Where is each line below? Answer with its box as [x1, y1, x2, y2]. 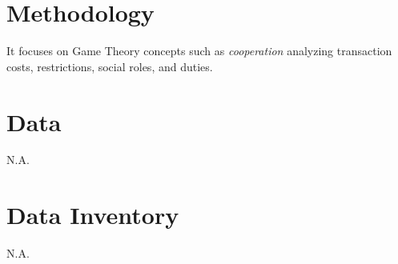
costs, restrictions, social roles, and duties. [6, 58, 213, 74]
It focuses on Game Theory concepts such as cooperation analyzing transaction [6, 42, 392, 59]
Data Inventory [6, 198, 179, 231]
